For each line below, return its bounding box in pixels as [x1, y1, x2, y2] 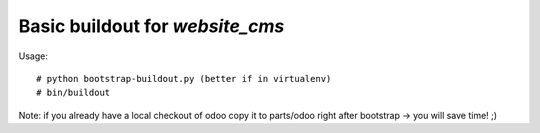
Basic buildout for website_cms [18, 15, 285, 37]
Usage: [18, 50, 49, 62]
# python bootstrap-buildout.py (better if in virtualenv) [36, 73, 332, 84]
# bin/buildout [36, 87, 111, 99]
